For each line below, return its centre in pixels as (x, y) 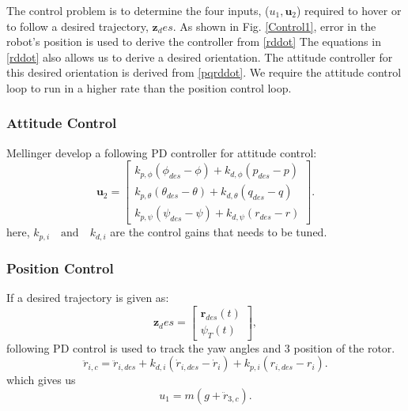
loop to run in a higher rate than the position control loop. (149, 87)
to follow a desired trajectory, (77, 26)
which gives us (41, 380)
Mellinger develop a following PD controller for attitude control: (162, 152)
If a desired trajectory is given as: (88, 298)
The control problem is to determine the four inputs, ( (138, 10)
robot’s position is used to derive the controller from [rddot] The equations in (194, 41)
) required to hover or (349, 10)
